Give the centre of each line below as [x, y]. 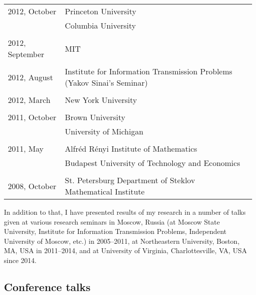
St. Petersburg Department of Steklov [130, 180]
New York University [101, 100]
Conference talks [47, 286]
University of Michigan [104, 131]
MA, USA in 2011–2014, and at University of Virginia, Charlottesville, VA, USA [126, 250]
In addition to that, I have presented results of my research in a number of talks [125, 212]
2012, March [29, 100]
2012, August [31, 77]
